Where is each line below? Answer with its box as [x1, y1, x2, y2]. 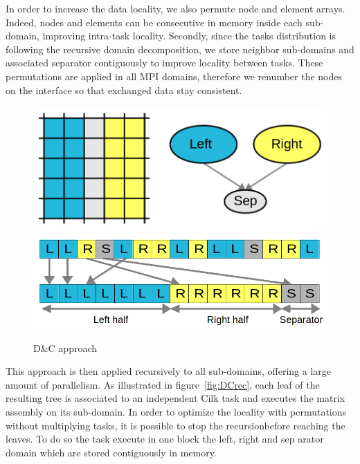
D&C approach [33, 340, 98, 355]
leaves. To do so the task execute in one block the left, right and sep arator [6, 431, 324, 446]
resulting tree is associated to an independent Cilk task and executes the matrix [6, 391, 345, 405]
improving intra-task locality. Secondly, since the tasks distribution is [42, 28, 336, 43]
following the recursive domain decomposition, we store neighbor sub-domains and [6, 41, 354, 56]
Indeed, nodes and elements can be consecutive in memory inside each [6, 15, 303, 29]
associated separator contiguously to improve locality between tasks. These [6, 55, 323, 70]
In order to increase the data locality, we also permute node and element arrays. [6, 1, 345, 15]
